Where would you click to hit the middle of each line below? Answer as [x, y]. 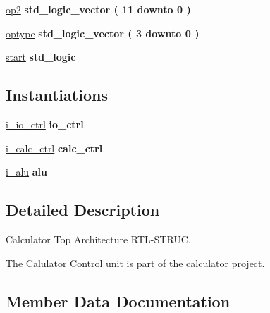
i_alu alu [26, 172]
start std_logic [41, 57]
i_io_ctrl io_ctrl [45, 124]
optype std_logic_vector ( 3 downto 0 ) [103, 33]
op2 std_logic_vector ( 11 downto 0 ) [98, 9]
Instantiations [57, 95]
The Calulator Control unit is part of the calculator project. [135, 263]
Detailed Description [83, 210]
